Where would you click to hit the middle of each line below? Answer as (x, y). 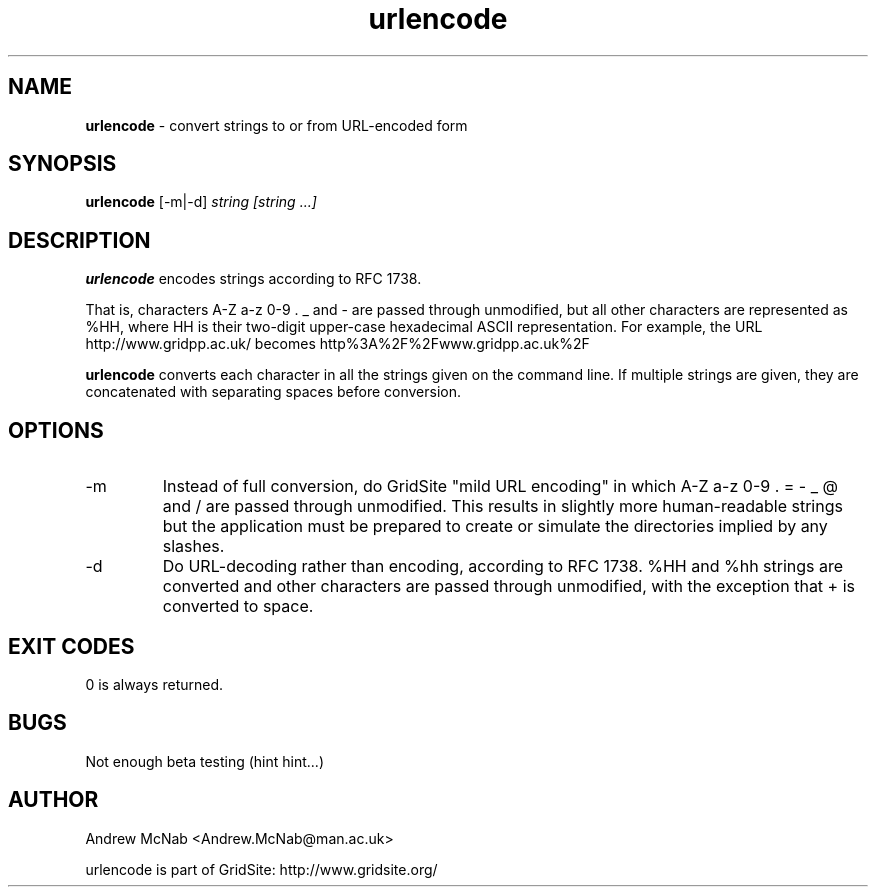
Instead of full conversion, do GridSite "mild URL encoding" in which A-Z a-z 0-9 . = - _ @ (500, 486)
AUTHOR (53, 800)
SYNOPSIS (62, 164)
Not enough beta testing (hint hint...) (204, 761)
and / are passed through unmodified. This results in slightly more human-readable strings (502, 506)
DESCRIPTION (79, 240)
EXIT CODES (71, 646)
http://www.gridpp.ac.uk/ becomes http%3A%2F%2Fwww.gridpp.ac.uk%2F (337, 344)
